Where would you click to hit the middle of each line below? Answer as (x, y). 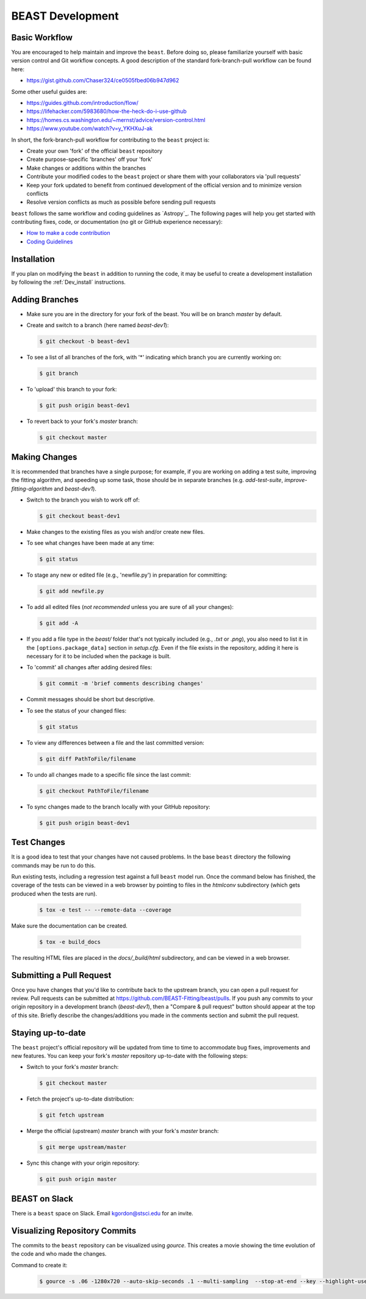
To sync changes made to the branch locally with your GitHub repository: (118, 807)
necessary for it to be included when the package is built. (99, 657)
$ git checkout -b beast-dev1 (84, 341)
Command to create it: (39, 1265)
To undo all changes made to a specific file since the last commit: (109, 774)
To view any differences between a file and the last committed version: (115, 743)
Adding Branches (45, 299)
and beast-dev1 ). (75, 489)
